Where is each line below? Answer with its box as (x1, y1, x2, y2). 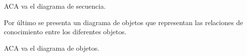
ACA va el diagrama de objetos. (4, 42, 100, 53)
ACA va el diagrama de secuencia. (4, 1, 106, 11)
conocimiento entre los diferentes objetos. (4, 27, 126, 37)
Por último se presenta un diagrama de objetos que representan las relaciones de (4, 17, 243, 27)
